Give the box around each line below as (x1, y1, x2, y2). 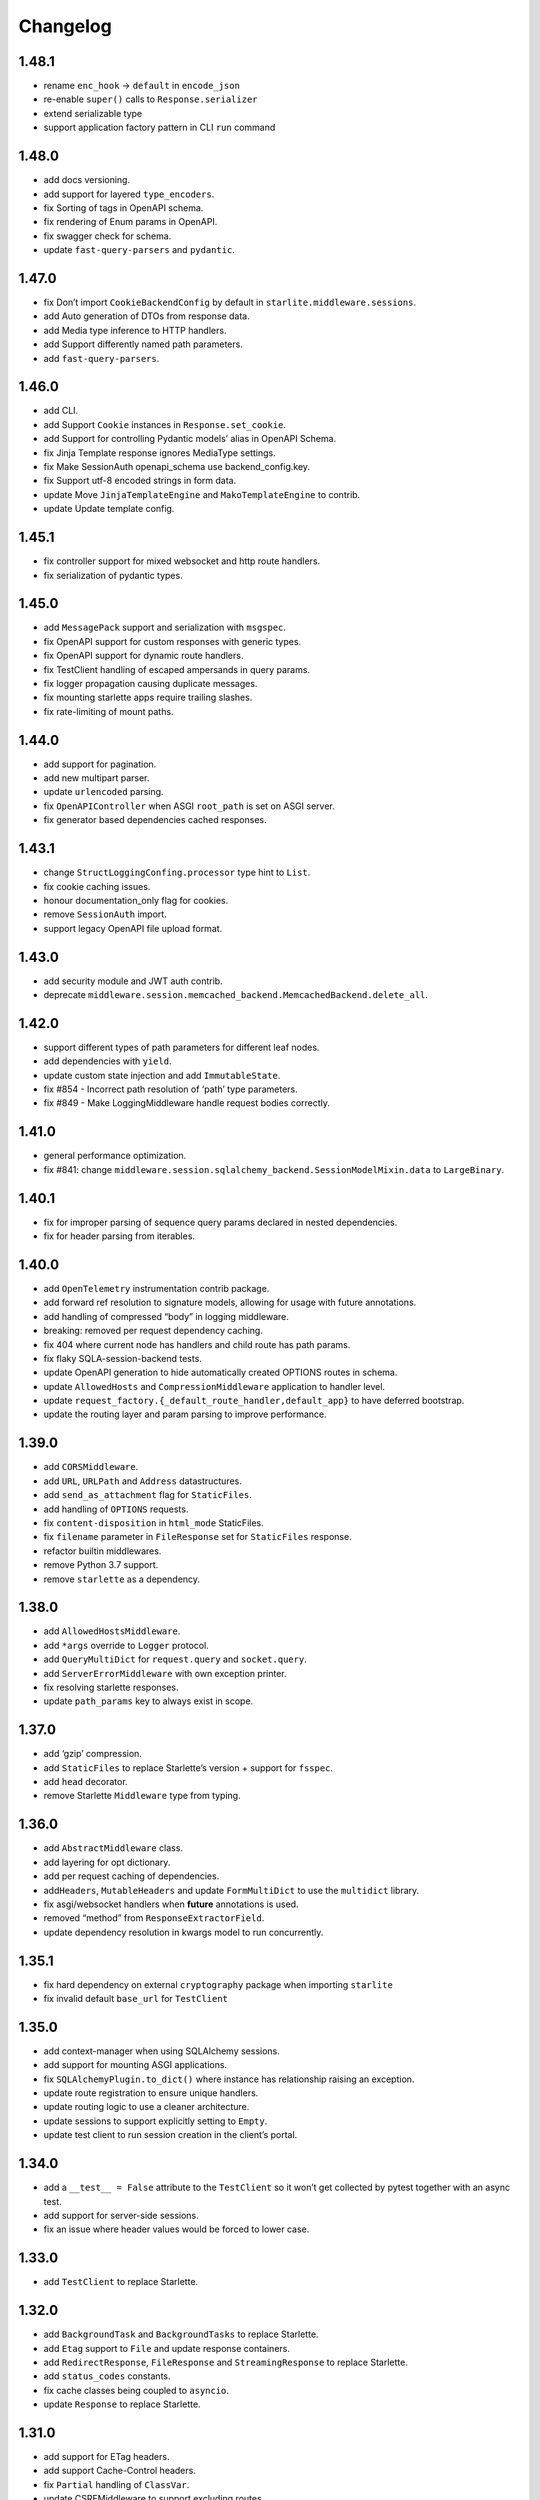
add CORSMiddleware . (43, 1461, 139, 1473)
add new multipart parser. (43, 772, 150, 784)
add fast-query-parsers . (43, 352, 160, 364)
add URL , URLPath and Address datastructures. (43, 1475, 242, 1487)
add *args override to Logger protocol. (43, 1639, 209, 1651)
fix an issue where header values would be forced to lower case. (43, 2223, 310, 2235)
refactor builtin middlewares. (43, 1545, 162, 1557)
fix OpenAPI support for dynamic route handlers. (43, 650, 244, 662)
